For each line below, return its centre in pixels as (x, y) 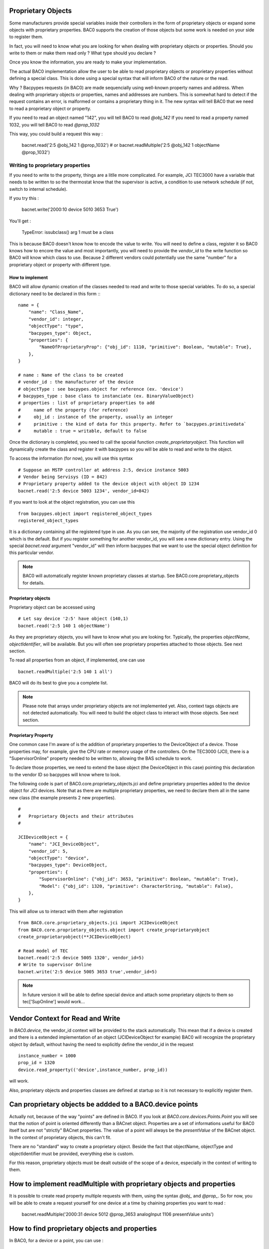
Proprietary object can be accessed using (52, 608)
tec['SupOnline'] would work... (54, 1002)
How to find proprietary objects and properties (83, 1228)
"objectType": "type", (56, 326)
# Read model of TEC (43, 951)
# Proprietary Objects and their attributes (76, 816)
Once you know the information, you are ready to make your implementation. (88, 62)
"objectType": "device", (59, 858)
